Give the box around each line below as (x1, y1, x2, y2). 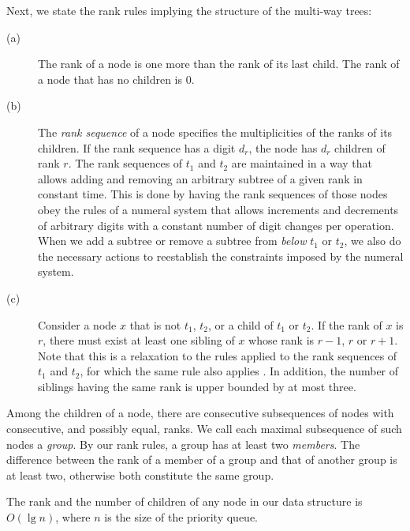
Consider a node (38, 316, 117, 333)
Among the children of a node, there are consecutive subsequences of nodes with (6, 405, 394, 421)
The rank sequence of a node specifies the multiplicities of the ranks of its (38, 123, 393, 140)
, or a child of (208, 316, 274, 333)
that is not (129, 316, 181, 333)
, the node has (248, 139, 318, 156)
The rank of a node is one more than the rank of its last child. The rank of (38, 55, 400, 72)
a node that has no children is (38, 70, 182, 87)
